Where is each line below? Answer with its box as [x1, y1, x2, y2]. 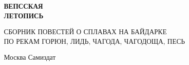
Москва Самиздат [4, 52, 56, 62]
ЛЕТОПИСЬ [4, 10, 43, 20]
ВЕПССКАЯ [4, 1, 43, 11]
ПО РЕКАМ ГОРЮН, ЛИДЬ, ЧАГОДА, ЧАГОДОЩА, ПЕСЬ [4, 36, 185, 46]
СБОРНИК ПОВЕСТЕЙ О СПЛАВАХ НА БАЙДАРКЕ [4, 26, 167, 37]
